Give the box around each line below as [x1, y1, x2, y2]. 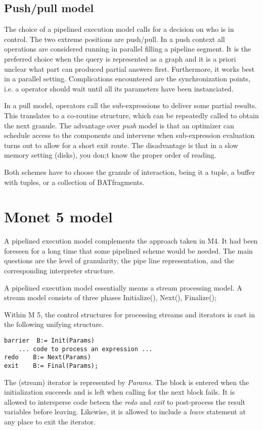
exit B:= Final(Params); [4, 362, 99, 369]
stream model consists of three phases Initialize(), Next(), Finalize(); [4, 292, 216, 303]
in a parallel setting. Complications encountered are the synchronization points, [4, 73, 250, 84]
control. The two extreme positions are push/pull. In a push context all [4, 33, 225, 44]
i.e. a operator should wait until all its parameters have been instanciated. [4, 83, 234, 93]
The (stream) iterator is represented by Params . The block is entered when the [4, 376, 249, 387]
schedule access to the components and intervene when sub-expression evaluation [4, 130, 255, 140]
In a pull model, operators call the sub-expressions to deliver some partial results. [4, 100, 257, 111]
